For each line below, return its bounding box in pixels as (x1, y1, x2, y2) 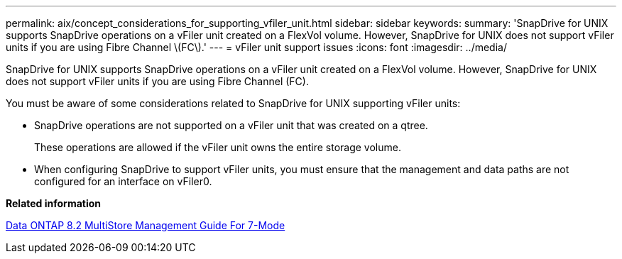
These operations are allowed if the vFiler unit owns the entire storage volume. (34, 141, 401, 153)
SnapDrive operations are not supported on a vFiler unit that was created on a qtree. (34, 119, 428, 131)
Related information (6, 197, 102, 209)
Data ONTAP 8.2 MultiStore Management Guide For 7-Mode (6, 219, 285, 231)
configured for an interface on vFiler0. (34, 175, 212, 187)
